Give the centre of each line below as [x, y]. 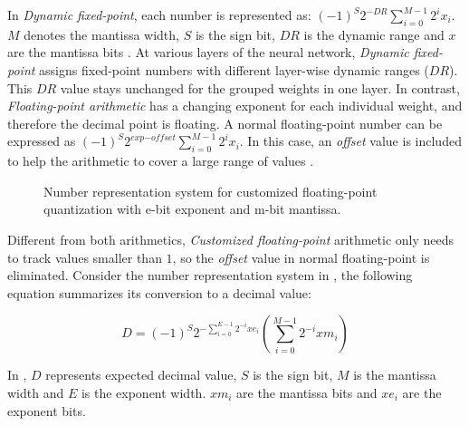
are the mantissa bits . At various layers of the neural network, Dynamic [208, 52]
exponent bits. [47, 410]
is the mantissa [395, 375]
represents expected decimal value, [141, 375]
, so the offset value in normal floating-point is [301, 257]
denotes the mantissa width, [101, 34]
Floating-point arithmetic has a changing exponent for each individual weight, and [235, 106]
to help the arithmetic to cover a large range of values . [161, 161]
